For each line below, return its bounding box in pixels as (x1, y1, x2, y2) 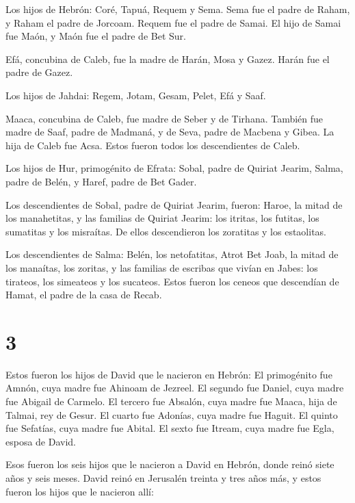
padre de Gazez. (5, 65, 73, 79)
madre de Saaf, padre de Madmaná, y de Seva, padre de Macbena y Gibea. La (5, 125, 334, 139)
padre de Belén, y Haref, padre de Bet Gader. (5, 174, 197, 188)
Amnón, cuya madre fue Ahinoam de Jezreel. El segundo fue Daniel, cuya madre (5, 381, 344, 395)
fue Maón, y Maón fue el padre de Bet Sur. (5, 29, 186, 43)
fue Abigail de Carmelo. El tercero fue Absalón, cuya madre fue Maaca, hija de (5, 394, 337, 408)
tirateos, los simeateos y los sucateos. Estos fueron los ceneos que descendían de (5, 274, 339, 288)
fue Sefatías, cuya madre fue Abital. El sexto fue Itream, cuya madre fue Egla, (5, 421, 334, 435)
